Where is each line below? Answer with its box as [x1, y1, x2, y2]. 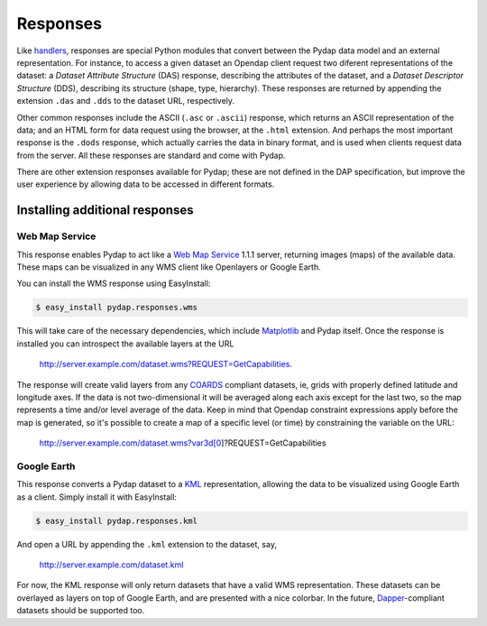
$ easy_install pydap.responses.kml [35, 515, 198, 526]
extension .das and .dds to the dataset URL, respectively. [16, 96, 234, 106]
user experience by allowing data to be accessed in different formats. [16, 179, 275, 189]
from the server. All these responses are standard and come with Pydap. [16, 150, 286, 161]
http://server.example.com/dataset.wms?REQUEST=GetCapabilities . [39, 359, 293, 370]
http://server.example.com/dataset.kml [39, 559, 184, 570]
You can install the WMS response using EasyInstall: [16, 278, 211, 289]
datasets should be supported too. [16, 605, 145, 616]
